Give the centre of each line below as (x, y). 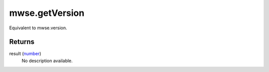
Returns (22, 42)
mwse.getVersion (47, 13)
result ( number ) (25, 54)
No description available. (47, 61)
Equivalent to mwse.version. (38, 28)
